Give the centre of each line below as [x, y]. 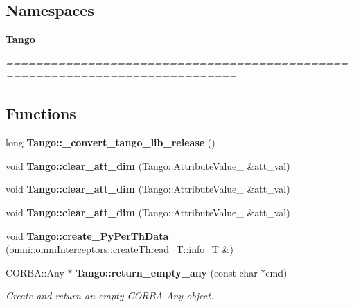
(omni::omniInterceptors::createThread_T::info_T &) [120, 249]
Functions [41, 113]
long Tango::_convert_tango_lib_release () [110, 142]
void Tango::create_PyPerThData [87, 235]
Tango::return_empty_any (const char [167, 272]
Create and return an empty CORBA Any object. [110, 296]
